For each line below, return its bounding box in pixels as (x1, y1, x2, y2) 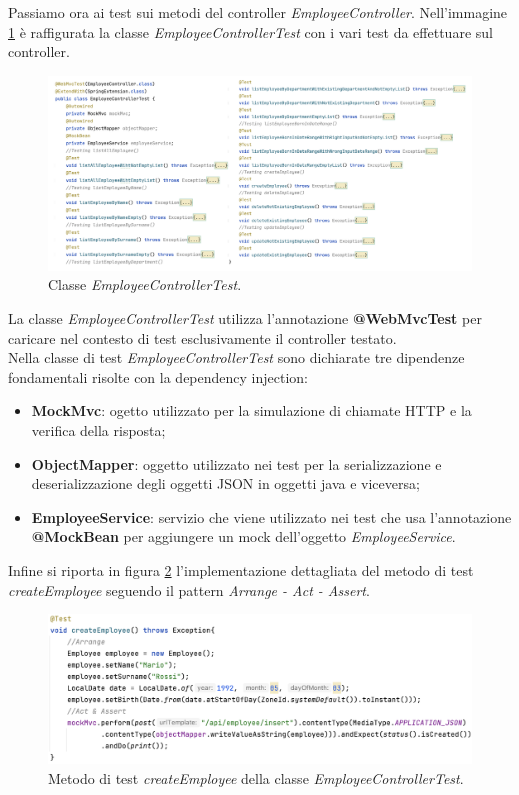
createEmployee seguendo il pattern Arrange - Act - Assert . (8, 579, 370, 600)
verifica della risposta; (31, 419, 166, 440)
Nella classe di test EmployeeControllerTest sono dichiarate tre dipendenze (8, 347, 465, 368)
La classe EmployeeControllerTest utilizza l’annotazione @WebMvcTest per (8, 307, 482, 328)
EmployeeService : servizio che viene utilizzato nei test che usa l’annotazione (31, 506, 512, 527)
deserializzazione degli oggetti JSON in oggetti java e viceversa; (31, 473, 420, 494)
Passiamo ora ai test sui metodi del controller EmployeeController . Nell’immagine (8, 2, 508, 22)
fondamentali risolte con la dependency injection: (8, 366, 308, 387)
